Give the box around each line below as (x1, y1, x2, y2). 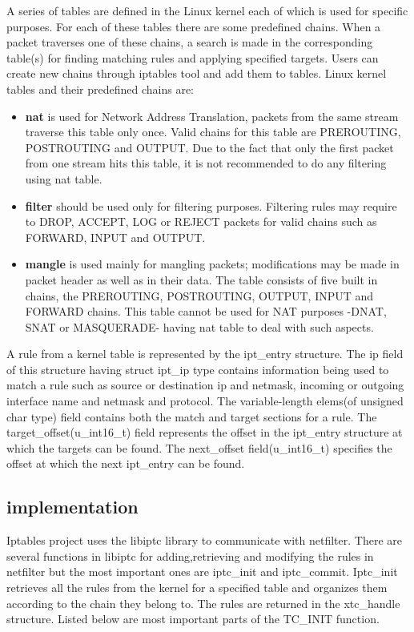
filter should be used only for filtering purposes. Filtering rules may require (25, 197, 397, 214)
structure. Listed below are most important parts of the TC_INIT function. (6, 610, 380, 627)
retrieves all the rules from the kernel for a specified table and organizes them (6, 579, 388, 596)
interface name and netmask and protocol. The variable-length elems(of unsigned (6, 392, 404, 409)
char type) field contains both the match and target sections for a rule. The (6, 408, 377, 425)
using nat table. (25, 170, 102, 187)
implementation (6, 494, 139, 519)
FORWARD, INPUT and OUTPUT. (25, 228, 206, 245)
